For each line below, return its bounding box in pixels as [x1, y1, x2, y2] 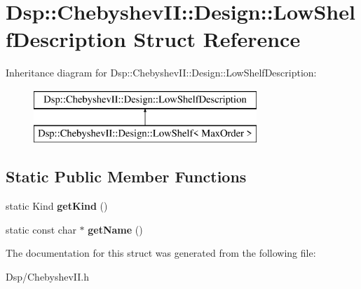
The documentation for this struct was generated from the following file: [6, 246, 316, 260]
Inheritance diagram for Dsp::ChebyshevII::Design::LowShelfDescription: [6, 65, 317, 80]
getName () [88, 222, 143, 236]
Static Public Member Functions [6, 166, 247, 187]
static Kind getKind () [6, 199, 108, 213]
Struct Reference [133, 25, 301, 53]
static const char [6, 222, 76, 236]
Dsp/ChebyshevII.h [6, 269, 89, 284]
